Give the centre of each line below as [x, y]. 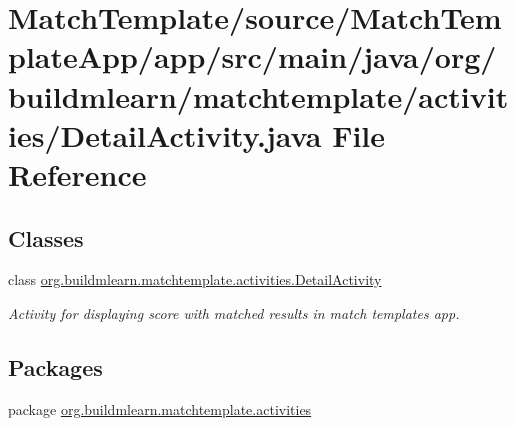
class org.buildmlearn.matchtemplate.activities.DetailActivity [195, 279]
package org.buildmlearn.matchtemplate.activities [160, 408]
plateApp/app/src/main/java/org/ [252, 56]
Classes [46, 237]
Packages [55, 366]
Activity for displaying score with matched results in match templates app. [234, 312]
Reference [77, 173]
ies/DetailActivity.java [165, 134]
